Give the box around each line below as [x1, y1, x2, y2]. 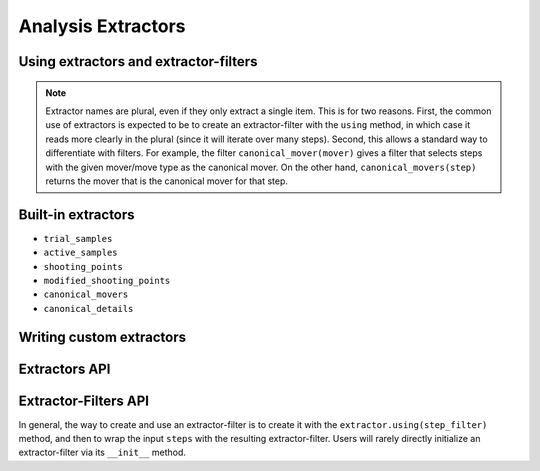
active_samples [43, 247, 119, 259]
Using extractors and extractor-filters [18, 53, 258, 70]
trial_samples [43, 233, 113, 244]
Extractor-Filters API [18, 392, 150, 409]
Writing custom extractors [18, 328, 187, 345]
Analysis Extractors [18, 15, 186, 37]
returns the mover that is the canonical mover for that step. [45, 175, 289, 187]
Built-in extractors [18, 206, 135, 223]
